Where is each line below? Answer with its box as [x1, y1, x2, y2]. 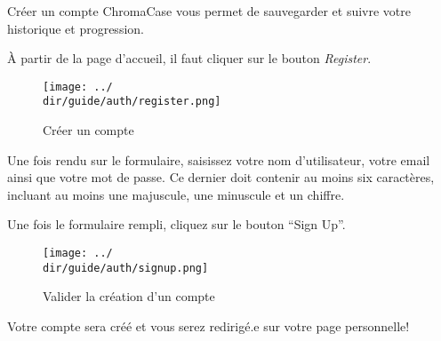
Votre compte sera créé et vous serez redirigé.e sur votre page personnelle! [7, 316, 410, 335]
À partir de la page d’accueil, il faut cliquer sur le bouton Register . [7, 49, 372, 67]
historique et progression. [7, 19, 144, 37]
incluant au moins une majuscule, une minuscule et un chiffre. [7, 185, 345, 203]
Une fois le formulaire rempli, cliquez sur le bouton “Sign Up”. [7, 215, 346, 234]
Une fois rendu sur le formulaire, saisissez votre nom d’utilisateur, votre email [7, 150, 430, 169]
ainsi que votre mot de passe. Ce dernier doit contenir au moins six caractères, [7, 168, 435, 186]
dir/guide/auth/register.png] [43, 95, 221, 108]
